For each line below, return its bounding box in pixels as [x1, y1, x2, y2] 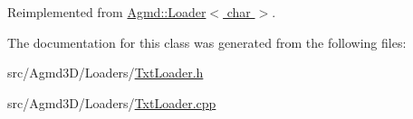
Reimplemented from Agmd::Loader [7, 3, 206, 21]
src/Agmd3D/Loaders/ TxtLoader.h [7, 63, 204, 82]
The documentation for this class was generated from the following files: [7, 32, 407, 51]
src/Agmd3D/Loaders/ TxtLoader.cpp [7, 93, 216, 112]
